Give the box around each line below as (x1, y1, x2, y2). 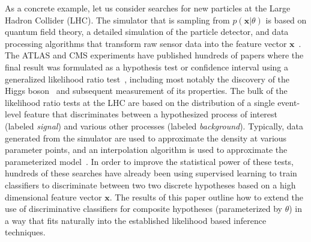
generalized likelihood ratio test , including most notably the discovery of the (5, 72, 290, 85)
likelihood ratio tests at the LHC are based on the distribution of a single (5, 96, 275, 108)
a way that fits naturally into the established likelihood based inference (5, 214, 267, 226)
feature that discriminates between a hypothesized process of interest (23, 108, 278, 120)
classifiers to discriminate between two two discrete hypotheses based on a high (5, 178, 296, 191)
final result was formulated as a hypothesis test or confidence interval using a (5, 60, 289, 73)
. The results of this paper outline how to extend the (109, 190, 304, 203)
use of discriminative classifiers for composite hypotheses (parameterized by (5, 202, 282, 215)
